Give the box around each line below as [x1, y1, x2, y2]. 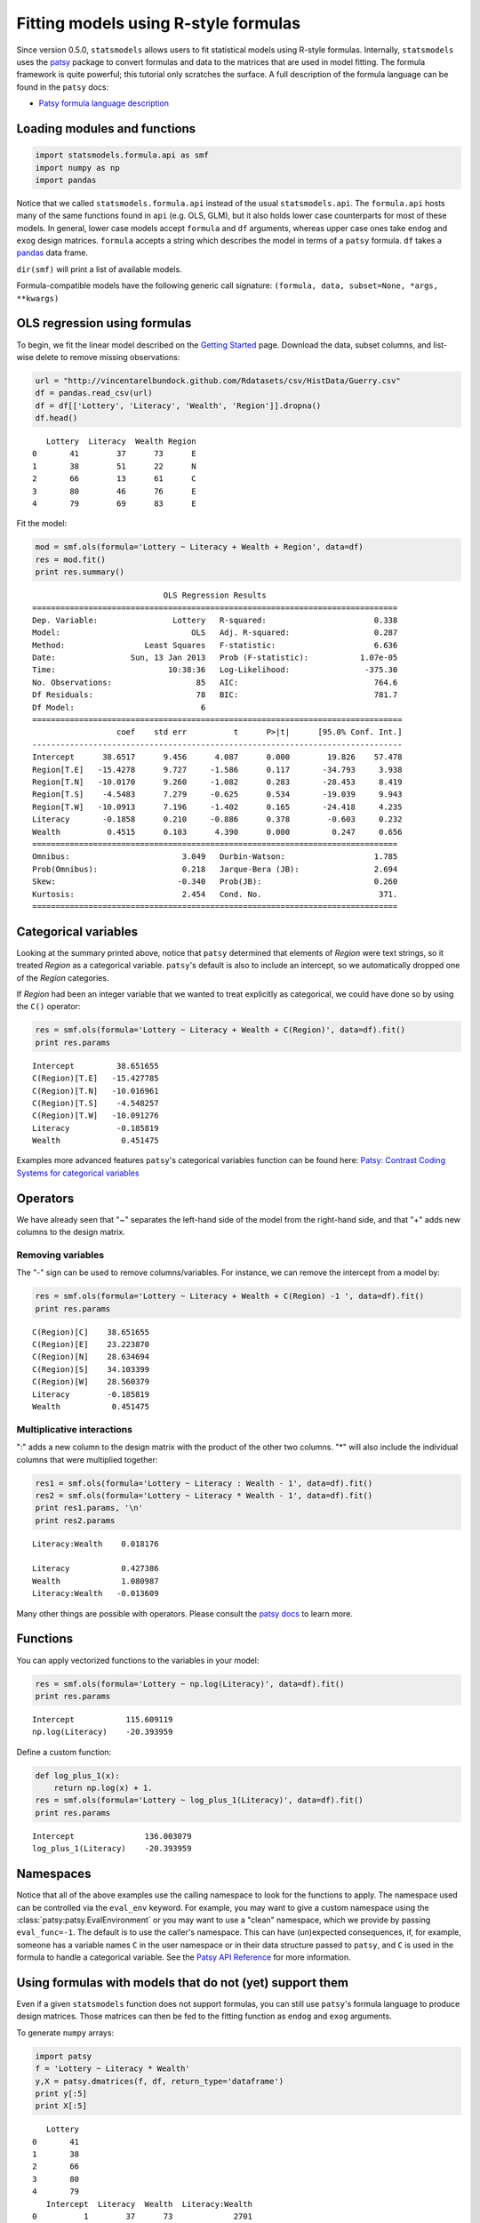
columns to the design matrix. [16, 1227, 126, 1238]
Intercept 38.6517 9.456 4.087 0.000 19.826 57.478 [32, 752, 403, 762]
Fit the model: [16, 518, 67, 529]
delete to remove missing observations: [36, 351, 180, 362]
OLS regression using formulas [16, 316, 192, 331]
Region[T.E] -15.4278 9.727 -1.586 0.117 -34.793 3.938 [32, 765, 403, 774]
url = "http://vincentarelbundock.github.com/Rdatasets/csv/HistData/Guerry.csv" [35, 375, 402, 386]
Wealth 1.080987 [32, 1576, 159, 1586]
